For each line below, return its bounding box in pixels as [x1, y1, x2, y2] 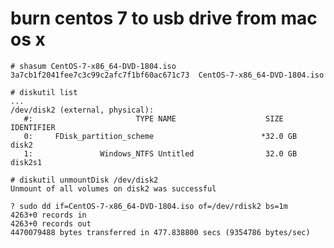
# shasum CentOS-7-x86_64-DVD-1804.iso [10, 61, 177, 71]
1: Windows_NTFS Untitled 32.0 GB [23, 148, 298, 159]
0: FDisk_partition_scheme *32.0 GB [23, 131, 298, 141]
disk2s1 [10, 157, 43, 167]
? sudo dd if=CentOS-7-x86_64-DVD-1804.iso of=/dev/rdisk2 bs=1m [10, 201, 288, 211]
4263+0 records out [10, 218, 92, 229]
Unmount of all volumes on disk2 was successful [10, 183, 217, 194]
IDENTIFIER [10, 122, 56, 132]
